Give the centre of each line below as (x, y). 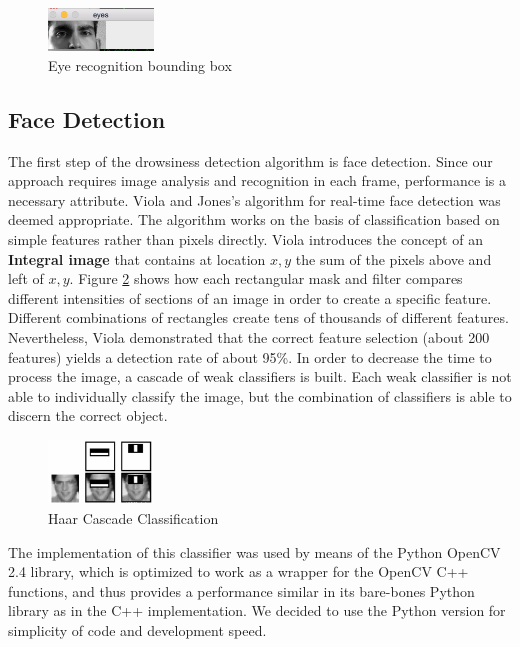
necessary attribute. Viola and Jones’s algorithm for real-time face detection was (254, 199)
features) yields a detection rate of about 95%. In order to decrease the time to (250, 356)
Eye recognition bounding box (140, 64)
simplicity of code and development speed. (137, 629)
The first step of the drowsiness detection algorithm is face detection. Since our (250, 160)
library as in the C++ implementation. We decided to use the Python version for (257, 610)
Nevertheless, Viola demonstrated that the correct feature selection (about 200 (249, 337)
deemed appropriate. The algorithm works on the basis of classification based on (254, 219)
